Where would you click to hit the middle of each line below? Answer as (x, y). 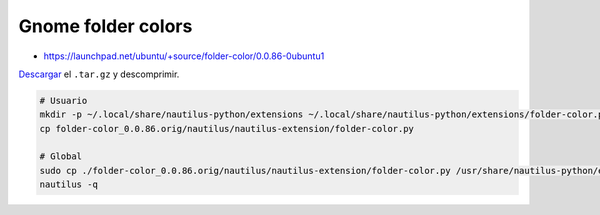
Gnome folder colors (105, 26)
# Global (61, 156)
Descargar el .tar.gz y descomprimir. (99, 74)
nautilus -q (69, 184)
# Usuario (63, 100)
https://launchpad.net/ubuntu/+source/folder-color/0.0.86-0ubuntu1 (184, 56)
